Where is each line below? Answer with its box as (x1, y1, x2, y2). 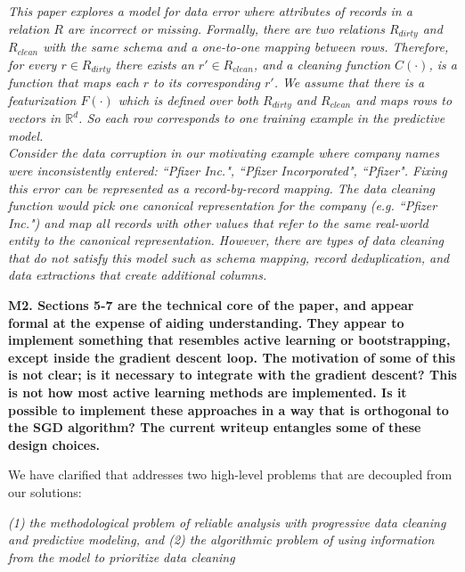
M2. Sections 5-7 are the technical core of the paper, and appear (8, 296, 414, 315)
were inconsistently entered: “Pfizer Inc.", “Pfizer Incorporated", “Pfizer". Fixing (8, 160, 447, 179)
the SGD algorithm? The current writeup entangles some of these (8, 418, 421, 437)
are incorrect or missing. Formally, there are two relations (68, 19, 385, 37)
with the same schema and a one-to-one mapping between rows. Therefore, (43, 37, 449, 56)
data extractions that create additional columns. (8, 266, 267, 284)
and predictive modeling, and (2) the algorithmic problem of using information (8, 530, 435, 549)
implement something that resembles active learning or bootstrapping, (8, 331, 451, 349)
